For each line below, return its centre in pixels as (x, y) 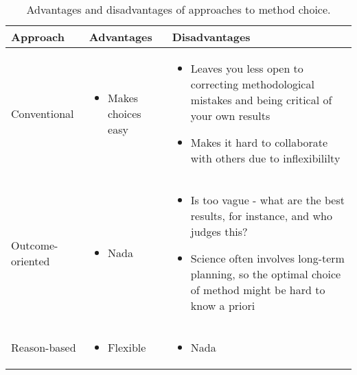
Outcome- (35, 245)
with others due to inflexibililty (265, 158)
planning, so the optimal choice (266, 274)
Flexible (127, 347)
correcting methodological (252, 84)
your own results (230, 116)
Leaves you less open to (247, 68)
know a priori (223, 305)
